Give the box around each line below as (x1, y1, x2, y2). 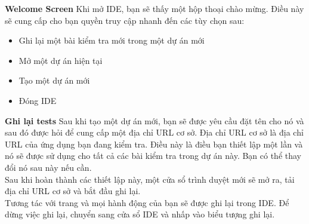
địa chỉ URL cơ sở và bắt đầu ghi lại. (5, 185, 141, 197)
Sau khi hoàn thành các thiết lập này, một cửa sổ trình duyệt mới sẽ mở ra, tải (5, 173, 295, 185)
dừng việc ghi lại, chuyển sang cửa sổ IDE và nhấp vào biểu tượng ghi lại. (5, 208, 275, 220)
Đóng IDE (18, 94, 57, 106)
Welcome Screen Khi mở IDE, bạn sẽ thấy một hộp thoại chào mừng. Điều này (5, 2, 304, 14)
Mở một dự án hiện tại (18, 54, 103, 66)
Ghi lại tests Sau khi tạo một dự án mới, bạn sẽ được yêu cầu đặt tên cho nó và (5, 114, 304, 127)
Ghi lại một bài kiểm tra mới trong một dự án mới (18, 34, 205, 47)
